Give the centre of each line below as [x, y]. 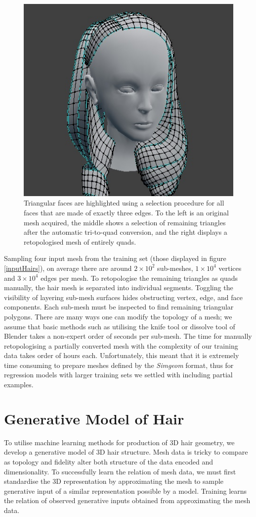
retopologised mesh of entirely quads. [80, 241]
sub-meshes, [175, 268]
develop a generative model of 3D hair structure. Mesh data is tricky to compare [126, 452]
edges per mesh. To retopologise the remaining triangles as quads [139, 278]
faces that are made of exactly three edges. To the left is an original [126, 212]
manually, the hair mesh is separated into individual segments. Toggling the [119, 287]
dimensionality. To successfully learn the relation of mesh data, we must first [120, 471]
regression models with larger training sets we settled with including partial [118, 375]
